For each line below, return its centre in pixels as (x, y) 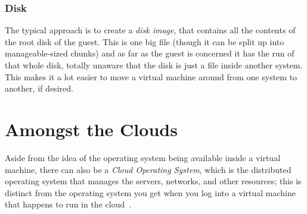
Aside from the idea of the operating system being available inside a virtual (143, 157)
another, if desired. (39, 88)
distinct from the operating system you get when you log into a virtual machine (151, 192)
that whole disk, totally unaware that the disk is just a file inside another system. (154, 65)
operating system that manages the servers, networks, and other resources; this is (153, 181)
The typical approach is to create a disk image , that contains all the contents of (150, 30)
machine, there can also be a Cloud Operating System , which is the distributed (148, 169)
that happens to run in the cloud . (68, 204)
